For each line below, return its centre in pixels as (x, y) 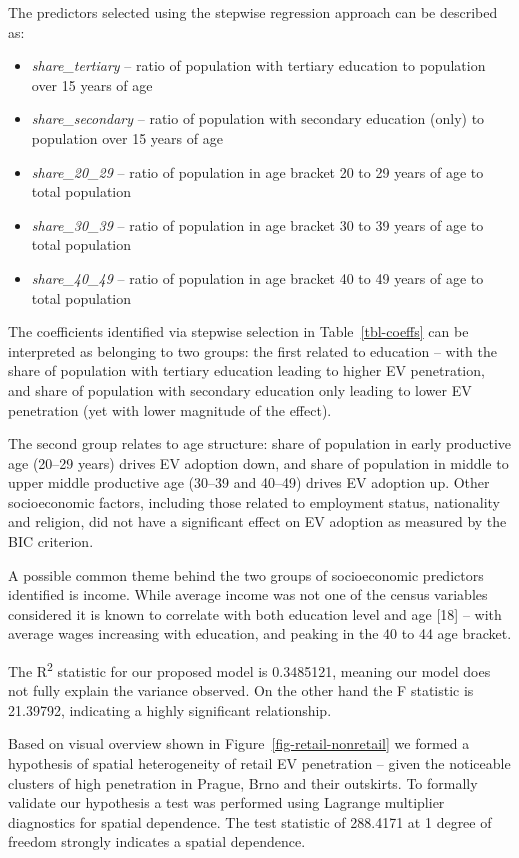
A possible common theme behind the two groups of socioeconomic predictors (246, 574)
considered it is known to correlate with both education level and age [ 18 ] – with (255, 613)
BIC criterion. (51, 541)
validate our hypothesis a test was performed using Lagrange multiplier (226, 802)
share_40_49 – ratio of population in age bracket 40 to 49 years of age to (257, 277)
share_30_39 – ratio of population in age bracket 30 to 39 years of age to (257, 224)
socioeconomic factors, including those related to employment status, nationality (254, 501)
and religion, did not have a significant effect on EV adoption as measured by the (257, 521)
